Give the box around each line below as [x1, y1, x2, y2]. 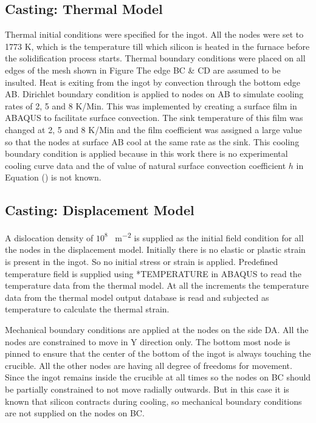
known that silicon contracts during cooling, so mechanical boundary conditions [5, 394, 302, 407]
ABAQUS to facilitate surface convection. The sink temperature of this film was [5, 111, 303, 124]
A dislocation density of [5, 231, 94, 244]
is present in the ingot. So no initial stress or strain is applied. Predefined [5, 255, 278, 267]
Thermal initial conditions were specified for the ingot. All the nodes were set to [5, 28, 304, 41]
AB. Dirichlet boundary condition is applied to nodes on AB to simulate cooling [5, 88, 304, 100]
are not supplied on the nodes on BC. [5, 407, 145, 419]
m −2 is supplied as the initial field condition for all [115, 230, 304, 244]
